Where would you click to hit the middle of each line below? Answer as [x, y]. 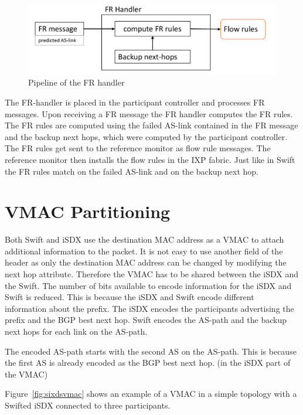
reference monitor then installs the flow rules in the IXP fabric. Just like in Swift [150, 159]
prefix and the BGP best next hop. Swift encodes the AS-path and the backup [146, 320]
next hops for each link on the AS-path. [76, 331]
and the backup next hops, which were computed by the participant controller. [146, 136]
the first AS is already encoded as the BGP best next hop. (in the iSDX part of [148, 363]
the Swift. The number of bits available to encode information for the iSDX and [148, 285]
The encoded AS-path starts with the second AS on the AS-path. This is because [151, 351]
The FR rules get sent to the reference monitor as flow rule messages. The [138, 148]
